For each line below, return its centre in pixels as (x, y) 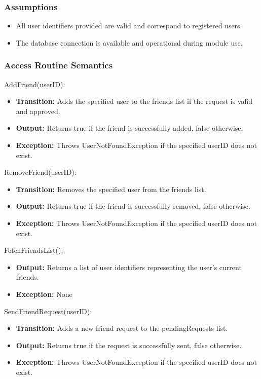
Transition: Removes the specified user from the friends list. (111, 189)
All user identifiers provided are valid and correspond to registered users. (129, 26)
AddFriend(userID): (35, 84)
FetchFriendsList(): (34, 250)
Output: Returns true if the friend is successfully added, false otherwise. (129, 128)
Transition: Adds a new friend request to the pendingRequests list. (122, 328)
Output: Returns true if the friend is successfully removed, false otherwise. (133, 206)
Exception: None (44, 294)
